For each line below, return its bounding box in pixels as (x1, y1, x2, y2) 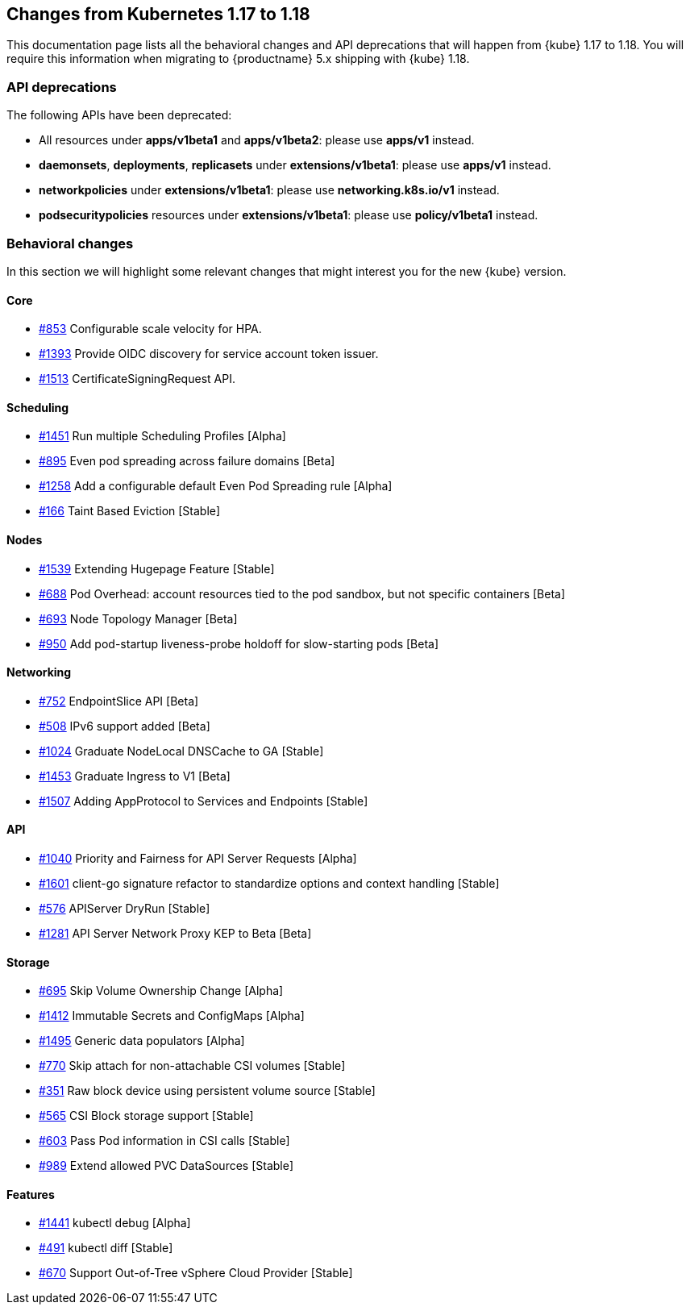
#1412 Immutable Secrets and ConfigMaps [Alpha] (39, 1009, 305, 1023)
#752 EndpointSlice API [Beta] (39, 693, 199, 708)
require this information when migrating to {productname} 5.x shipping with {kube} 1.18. (6, 52, 470, 66)
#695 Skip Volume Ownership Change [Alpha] (39, 984, 284, 998)
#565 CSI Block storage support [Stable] (39, 1109, 254, 1123)
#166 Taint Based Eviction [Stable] (39, 504, 221, 518)
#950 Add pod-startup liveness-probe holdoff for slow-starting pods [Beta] (39, 636, 439, 651)
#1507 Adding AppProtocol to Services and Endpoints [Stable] (39, 793, 368, 808)
